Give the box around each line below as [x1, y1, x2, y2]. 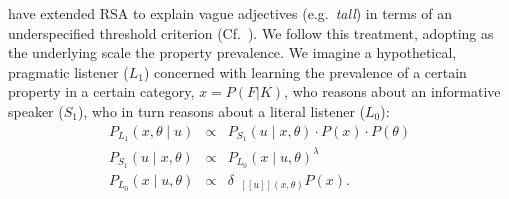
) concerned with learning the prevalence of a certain [143, 61, 467, 82]
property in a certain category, [8, 81, 195, 102]
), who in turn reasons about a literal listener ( [78, 100, 366, 121]
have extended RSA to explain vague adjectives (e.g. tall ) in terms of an [8, 3, 452, 23]
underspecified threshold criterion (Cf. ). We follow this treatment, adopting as [8, 22, 494, 43]
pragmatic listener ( [8, 61, 129, 82]
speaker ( [8, 100, 64, 121]
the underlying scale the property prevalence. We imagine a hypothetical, [8, 42, 457, 63]
